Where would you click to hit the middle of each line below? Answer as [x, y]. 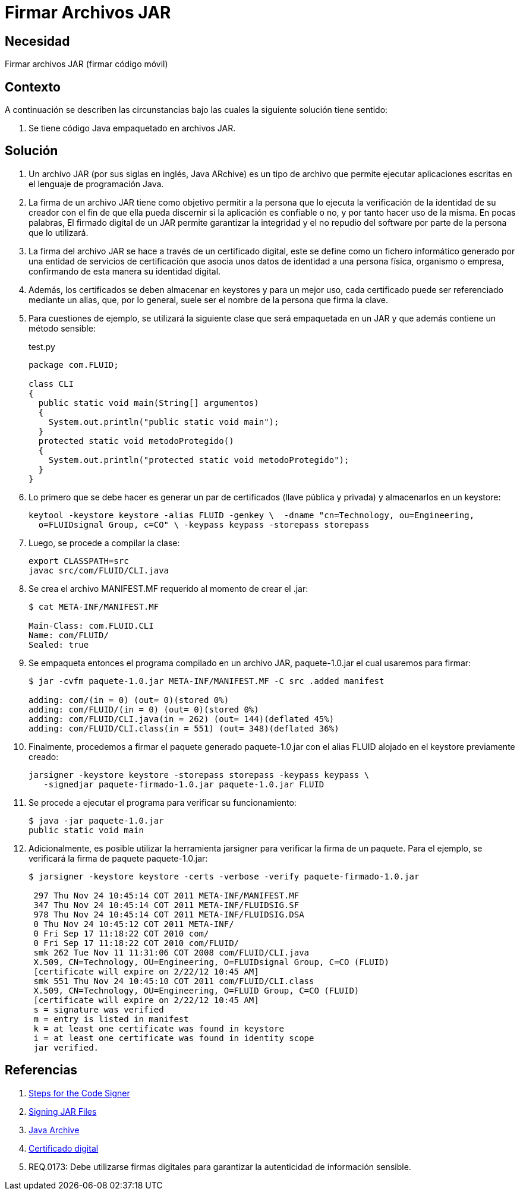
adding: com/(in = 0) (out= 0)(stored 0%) [129, 700]
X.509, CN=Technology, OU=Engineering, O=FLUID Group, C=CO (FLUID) [196, 990]
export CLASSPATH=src [79, 561]
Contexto [33, 87]
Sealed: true [59, 644]
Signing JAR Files [63, 1111]
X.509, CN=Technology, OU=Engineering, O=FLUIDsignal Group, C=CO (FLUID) [211, 962]
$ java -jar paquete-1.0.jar [96, 820]
